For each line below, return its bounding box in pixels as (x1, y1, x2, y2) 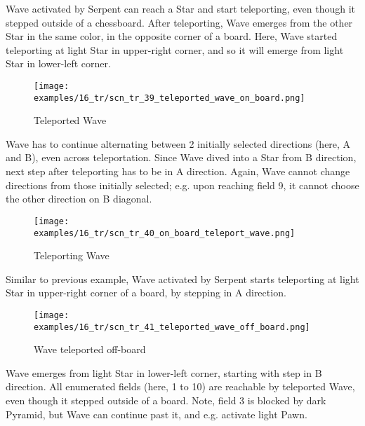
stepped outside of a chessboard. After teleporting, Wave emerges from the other (6, 15, 353, 29)
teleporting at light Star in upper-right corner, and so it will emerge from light (6, 42, 344, 57)
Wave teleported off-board (34, 342, 146, 357)
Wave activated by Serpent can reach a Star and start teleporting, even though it (6, 1, 356, 15)
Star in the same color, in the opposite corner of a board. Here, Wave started (6, 29, 338, 43)
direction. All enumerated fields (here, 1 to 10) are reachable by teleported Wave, (6, 379, 355, 394)
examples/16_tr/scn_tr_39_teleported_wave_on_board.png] (34, 92, 305, 103)
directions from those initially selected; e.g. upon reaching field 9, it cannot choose (6, 177, 359, 192)
